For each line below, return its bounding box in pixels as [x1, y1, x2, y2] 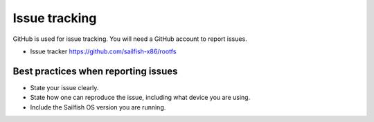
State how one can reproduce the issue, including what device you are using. [30, 94, 251, 102]
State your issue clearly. [30, 83, 99, 91]
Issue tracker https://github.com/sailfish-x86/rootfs [30, 47, 177, 55]
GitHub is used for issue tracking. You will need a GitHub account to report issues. [12, 35, 247, 43]
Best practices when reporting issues [12, 65, 178, 77]
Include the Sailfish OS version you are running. [30, 103, 166, 111]
